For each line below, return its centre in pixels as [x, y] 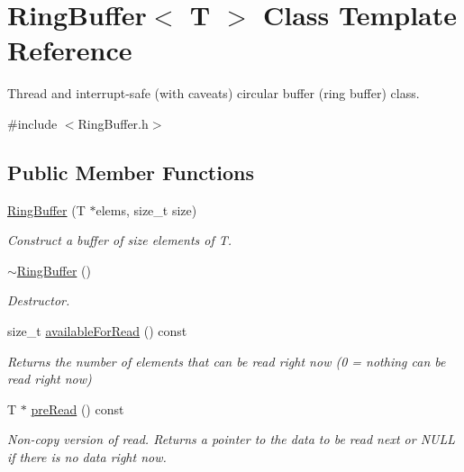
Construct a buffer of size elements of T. [120, 240]
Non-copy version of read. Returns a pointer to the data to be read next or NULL [231, 439]
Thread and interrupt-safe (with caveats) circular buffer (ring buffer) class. [214, 93]
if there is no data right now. [87, 457]
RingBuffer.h [113, 123]
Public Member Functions [131, 172]
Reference [70, 50]
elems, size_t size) [146, 209]
